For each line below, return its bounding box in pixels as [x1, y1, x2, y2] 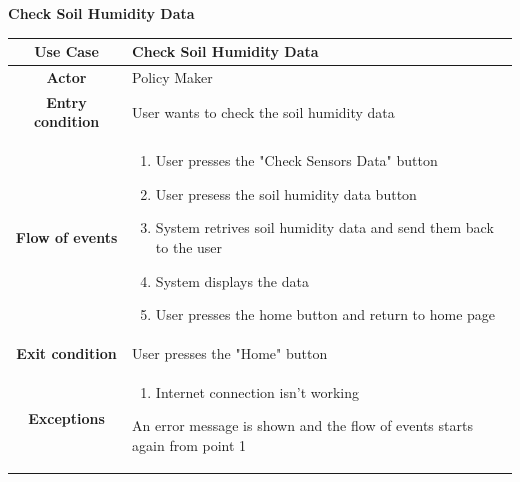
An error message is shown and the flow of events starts [132, 415, 473, 436]
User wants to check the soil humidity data [132, 101, 395, 122]
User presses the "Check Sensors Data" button [155, 150, 438, 171]
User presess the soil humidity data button [155, 183, 417, 204]
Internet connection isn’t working [155, 381, 360, 402]
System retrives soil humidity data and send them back [155, 217, 494, 238]
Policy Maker [132, 66, 213, 87]
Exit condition [16, 343, 117, 364]
